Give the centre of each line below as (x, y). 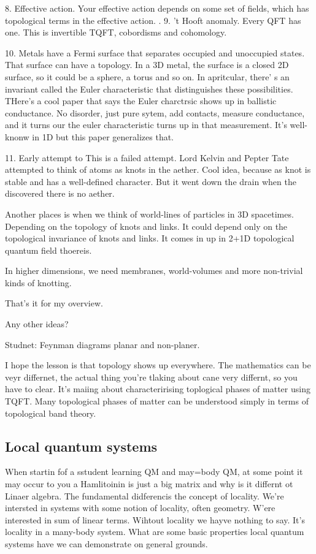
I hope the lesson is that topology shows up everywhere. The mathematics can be (158, 365)
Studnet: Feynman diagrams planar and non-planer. (102, 344)
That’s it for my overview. (54, 303)
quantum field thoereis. (48, 250)
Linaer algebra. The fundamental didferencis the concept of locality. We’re (145, 495)
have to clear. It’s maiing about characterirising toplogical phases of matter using (158, 389)
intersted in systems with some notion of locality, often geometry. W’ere (140, 508)
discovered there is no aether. (60, 193)
